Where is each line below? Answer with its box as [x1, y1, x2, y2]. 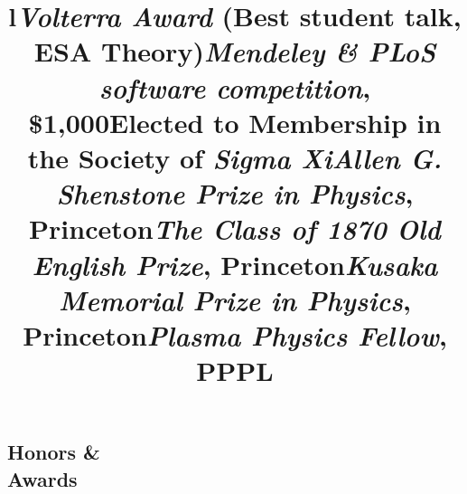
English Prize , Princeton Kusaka [32, 245, 438, 283]
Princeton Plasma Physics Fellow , [23, 316, 447, 354]
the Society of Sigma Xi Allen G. [27, 138, 443, 176]
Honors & [7, 438, 100, 466]
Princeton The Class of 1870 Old [29, 210, 441, 248]
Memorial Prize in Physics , [59, 280, 411, 318]
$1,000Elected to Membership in [28, 103, 442, 140]
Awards [7, 464, 78, 492]
